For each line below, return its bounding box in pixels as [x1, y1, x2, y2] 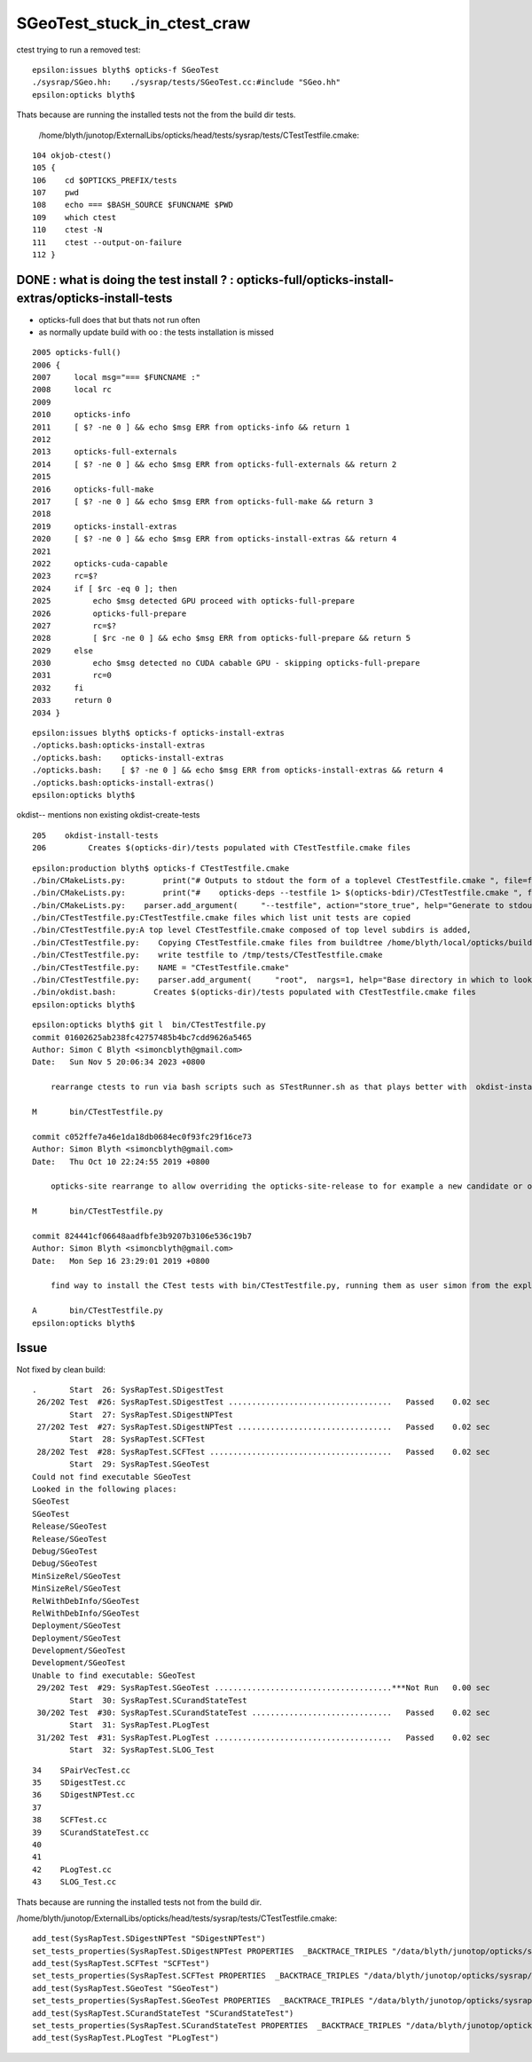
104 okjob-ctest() [32, 150, 113, 160]
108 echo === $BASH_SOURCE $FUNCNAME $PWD [32, 200, 234, 210]
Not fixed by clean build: [16, 1363, 106, 1375]
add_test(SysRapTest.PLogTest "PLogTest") [32, 2033, 220, 2043]
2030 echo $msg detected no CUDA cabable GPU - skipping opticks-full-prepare [32, 658, 420, 668]
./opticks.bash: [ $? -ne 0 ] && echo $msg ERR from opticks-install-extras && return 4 [32, 765, 443, 776]
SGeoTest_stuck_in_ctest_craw [16, 13, 251, 33]
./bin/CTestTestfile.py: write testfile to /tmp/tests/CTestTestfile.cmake [32, 950, 383, 960]
